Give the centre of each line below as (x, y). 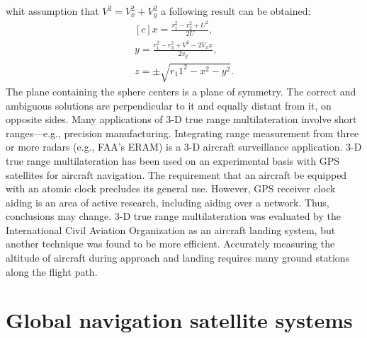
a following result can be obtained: (236, 11)
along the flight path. (52, 271)
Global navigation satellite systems (179, 320)
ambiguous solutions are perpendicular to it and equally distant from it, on (169, 105)
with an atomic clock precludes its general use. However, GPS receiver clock (171, 188)
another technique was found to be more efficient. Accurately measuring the (170, 244)
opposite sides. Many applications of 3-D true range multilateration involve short (181, 119)
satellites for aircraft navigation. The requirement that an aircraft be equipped (176, 174)
